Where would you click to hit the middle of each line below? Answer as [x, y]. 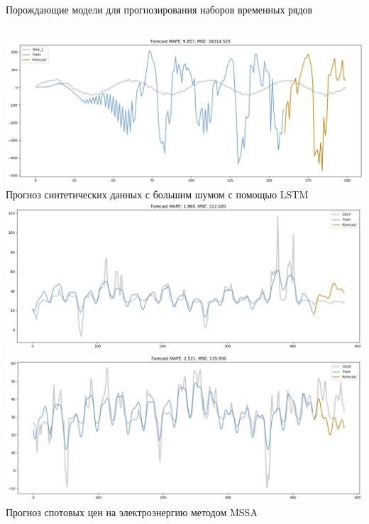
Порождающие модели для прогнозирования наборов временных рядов [159, 9]
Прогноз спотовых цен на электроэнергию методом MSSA [132, 512]
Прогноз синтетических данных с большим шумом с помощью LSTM [157, 194]
